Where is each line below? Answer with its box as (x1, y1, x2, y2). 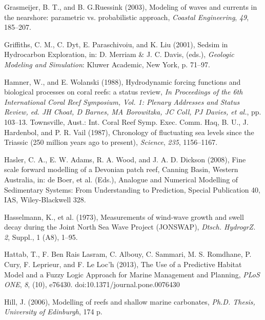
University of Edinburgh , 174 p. (4, 306, 103, 317)
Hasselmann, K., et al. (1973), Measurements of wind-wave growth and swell (4, 211, 244, 222)
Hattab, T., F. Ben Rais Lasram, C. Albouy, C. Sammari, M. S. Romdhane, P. (4, 249, 252, 259)
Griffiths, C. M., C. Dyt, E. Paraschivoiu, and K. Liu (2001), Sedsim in (4, 39, 228, 49)
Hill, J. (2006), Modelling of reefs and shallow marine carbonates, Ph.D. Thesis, (4, 296, 255, 307)
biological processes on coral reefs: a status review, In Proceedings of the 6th (4, 86, 243, 97)
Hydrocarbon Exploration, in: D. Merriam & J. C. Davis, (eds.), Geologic (4, 49, 234, 60)
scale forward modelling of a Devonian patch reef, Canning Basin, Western (4, 164, 238, 175)
